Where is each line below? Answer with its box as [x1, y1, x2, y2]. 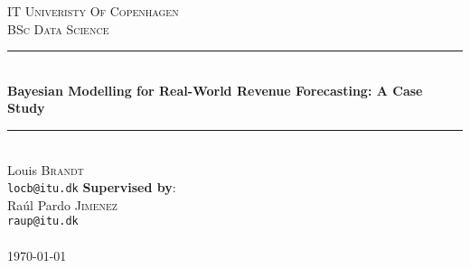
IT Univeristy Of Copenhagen [7, 2, 179, 20]
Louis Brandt [7, 160, 84, 179]
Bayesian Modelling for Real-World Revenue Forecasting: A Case [7, 80, 423, 99]
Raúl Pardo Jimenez [7, 195, 117, 214]
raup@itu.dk [7, 215, 79, 228]
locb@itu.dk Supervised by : [7, 178, 176, 197]
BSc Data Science [7, 19, 109, 38]
